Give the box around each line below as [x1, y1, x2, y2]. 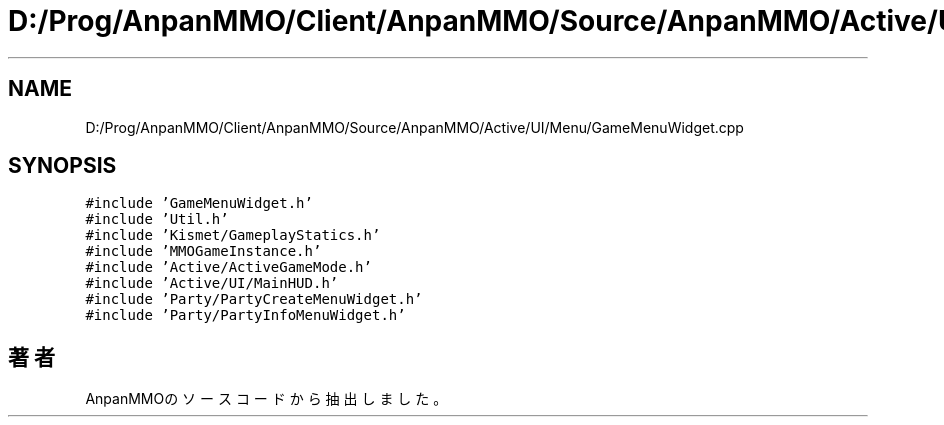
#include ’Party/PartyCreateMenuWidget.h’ [85, 291, 423, 308]
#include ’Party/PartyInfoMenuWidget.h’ [85, 307, 406, 324]
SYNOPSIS [8, 153, 117, 179]
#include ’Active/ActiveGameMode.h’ [85, 259, 372, 276]
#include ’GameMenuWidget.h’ [85, 195, 313, 212]
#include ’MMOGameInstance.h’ [85, 243, 322, 260]
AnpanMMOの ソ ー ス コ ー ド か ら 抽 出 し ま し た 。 [85, 390, 448, 408]
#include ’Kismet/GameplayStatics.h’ [85, 227, 381, 244]
